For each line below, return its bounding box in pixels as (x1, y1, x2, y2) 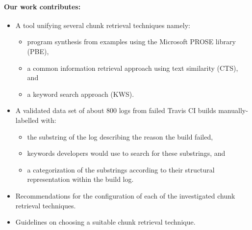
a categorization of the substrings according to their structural (27, 164, 215, 174)
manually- (218, 105, 248, 115)
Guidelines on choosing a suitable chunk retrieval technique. (15, 217, 196, 227)
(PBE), (27, 46, 49, 56)
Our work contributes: (4, 1, 81, 11)
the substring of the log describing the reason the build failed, (27, 131, 213, 142)
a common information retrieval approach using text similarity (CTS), (27, 62, 238, 73)
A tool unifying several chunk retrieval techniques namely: (15, 20, 190, 30)
